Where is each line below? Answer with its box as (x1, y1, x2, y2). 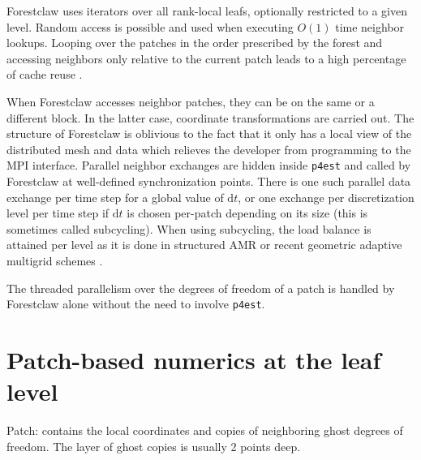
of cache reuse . (6, 66, 83, 83)
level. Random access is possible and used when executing (6, 18, 294, 35)
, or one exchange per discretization (238, 188, 415, 205)
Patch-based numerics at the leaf (6, 343, 381, 376)
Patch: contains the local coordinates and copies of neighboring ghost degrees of (6, 422, 403, 439)
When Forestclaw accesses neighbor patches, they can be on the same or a (6, 92, 375, 110)
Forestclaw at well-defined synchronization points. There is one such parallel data (6, 173, 411, 189)
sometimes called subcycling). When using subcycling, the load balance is (6, 220, 372, 237)
